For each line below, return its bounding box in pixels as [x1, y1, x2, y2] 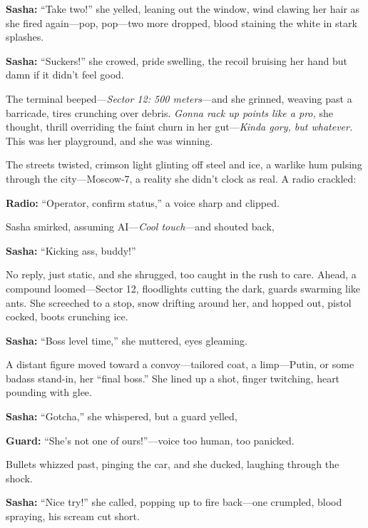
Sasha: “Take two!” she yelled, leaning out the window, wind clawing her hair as [6, 1, 360, 16]
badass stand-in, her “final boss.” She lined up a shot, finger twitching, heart [6, 370, 340, 385]
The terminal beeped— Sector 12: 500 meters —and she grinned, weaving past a [6, 91, 352, 106]
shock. [6, 470, 33, 485]
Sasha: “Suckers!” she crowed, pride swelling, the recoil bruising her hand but [6, 53, 347, 68]
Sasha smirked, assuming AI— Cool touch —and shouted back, [6, 219, 275, 234]
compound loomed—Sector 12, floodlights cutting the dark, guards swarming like [6, 280, 361, 295]
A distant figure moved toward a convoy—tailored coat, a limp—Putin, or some [6, 357, 354, 372]
